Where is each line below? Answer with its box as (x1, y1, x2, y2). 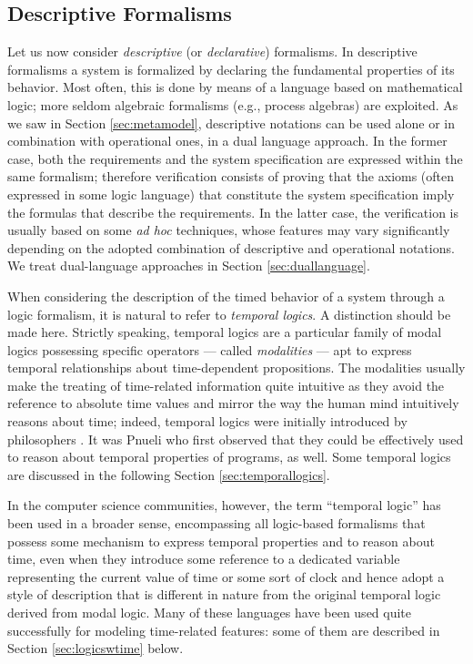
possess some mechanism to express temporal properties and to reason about (7, 531, 435, 550)
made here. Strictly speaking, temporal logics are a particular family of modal (7, 322, 442, 342)
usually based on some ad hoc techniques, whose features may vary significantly (7, 220, 450, 240)
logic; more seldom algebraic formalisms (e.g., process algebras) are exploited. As (7, 95, 458, 114)
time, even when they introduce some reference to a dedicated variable (7, 549, 400, 568)
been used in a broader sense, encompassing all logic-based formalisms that (7, 514, 426, 533)
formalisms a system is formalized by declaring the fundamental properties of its (7, 59, 455, 78)
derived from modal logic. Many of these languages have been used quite (7, 603, 412, 622)
